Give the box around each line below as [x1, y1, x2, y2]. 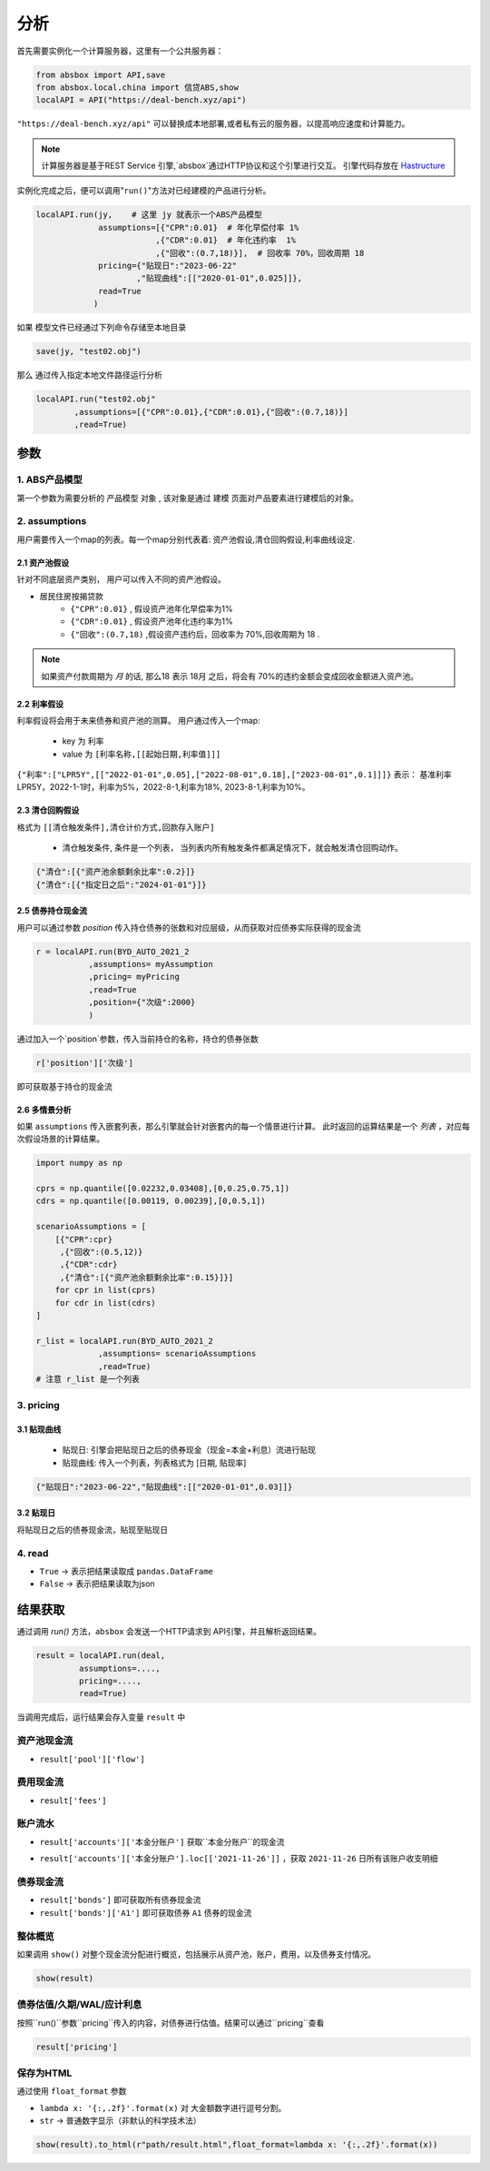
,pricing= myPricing [88, 972, 181, 982]
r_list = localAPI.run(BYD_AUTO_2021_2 [35, 1336, 213, 1346]
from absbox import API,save [35, 69, 166, 80]
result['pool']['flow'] [39, 1753, 145, 1764]
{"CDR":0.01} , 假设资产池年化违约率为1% [70, 616, 233, 627]
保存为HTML [16, 2067, 73, 2079]
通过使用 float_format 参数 [16, 2086, 127, 2097]
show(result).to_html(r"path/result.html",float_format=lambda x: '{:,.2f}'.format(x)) [35, 2139, 438, 2150]
